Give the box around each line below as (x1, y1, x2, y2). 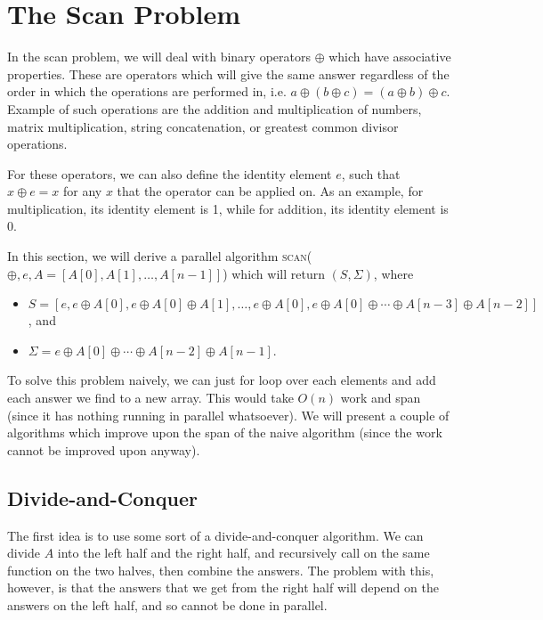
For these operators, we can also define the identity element (7, 164, 332, 183)
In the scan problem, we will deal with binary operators (7, 47, 311, 66)
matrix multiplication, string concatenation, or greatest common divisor (7, 117, 399, 135)
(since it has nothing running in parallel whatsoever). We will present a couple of (7, 405, 450, 424)
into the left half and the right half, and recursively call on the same (57, 543, 430, 562)
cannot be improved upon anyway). (7, 440, 200, 459)
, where (373, 264, 414, 282)
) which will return (223, 264, 325, 282)
